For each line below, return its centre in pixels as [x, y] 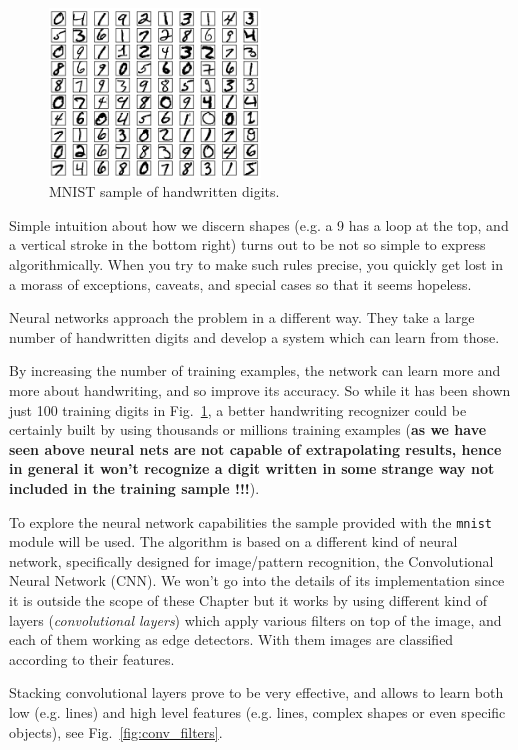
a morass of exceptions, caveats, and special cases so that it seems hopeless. [240, 283]
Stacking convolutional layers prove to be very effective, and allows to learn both [256, 692]
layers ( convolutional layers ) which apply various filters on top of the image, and [255, 619]
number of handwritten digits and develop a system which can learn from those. [254, 336]
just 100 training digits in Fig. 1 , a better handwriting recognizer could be [238, 409]
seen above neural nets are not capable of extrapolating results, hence [255, 448]
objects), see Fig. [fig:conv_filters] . [116, 731]
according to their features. [92, 658]
